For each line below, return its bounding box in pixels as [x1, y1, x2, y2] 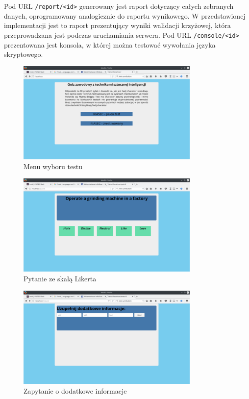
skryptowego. [4, 49, 43, 59]
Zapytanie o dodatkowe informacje [24, 386, 127, 396]
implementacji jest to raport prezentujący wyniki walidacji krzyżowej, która [4, 20, 231, 30]
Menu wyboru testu [24, 161, 82, 172]
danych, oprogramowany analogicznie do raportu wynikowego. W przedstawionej [4, 10, 246, 21]
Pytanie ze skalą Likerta [24, 274, 97, 284]
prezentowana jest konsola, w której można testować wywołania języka [4, 39, 216, 50]
